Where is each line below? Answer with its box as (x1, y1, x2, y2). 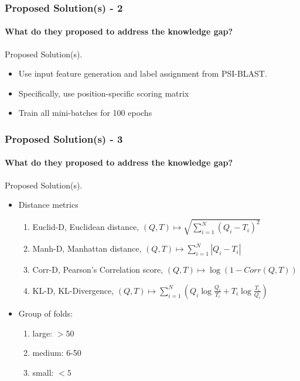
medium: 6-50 (32, 346, 81, 359)
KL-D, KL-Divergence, (32, 284, 114, 296)
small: (32, 366, 54, 378)
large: (32, 327, 53, 339)
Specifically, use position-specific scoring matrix (18, 87, 189, 99)
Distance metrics (18, 198, 79, 211)
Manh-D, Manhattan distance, (32, 242, 142, 255)
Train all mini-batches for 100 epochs (18, 107, 152, 119)
